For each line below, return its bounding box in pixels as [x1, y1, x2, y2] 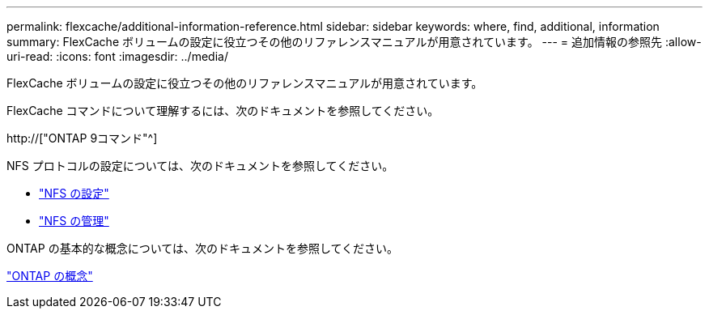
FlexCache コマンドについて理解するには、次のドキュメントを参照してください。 [6, 104, 439, 117]
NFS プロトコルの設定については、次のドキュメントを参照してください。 [6, 159, 394, 172]
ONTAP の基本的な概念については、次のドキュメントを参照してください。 [6, 241, 399, 255]
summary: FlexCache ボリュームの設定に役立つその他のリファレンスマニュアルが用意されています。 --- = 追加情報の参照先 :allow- [6, 35, 702, 49]
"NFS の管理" [39, 214, 109, 228]
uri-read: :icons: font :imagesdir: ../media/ [6, 49, 228, 63]
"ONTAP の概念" [6, 269, 93, 283]
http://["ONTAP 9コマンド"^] [6, 131, 158, 145]
